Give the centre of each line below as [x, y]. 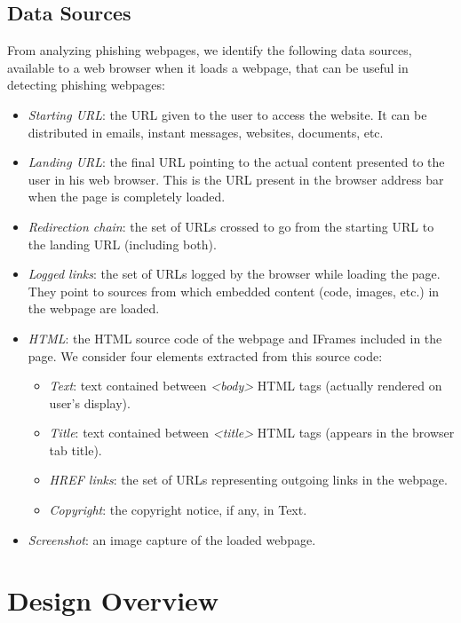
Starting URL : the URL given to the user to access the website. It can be [227, 114]
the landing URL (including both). [122, 244]
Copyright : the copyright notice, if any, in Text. [178, 510]
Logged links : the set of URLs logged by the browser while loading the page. [234, 274]
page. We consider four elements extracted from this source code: [205, 355]
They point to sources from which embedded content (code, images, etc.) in [234, 291]
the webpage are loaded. [94, 308]
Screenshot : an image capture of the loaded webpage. [172, 539]
